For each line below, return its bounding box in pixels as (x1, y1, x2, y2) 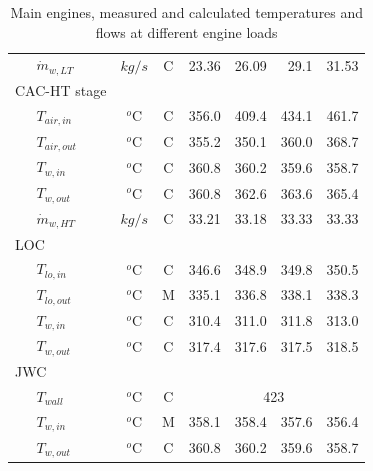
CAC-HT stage (15, 80, 107, 101)
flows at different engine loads (95, 21, 278, 42)
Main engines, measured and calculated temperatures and (10, 2, 364, 22)
